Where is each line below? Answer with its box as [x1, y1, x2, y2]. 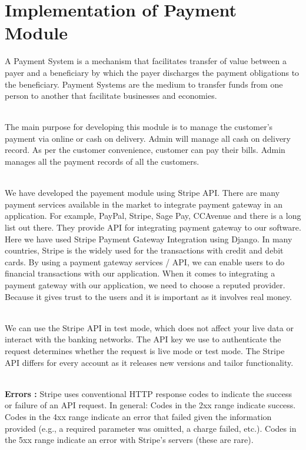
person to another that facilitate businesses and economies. [5, 89, 217, 102]
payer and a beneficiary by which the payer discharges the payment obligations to [5, 66, 300, 78]
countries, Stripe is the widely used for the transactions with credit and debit [5, 244, 284, 256]
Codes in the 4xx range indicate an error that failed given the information [5, 410, 272, 422]
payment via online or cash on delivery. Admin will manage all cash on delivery [5, 132, 291, 144]
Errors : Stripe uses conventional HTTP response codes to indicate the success [5, 387, 292, 399]
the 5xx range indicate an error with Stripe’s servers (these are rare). [5, 434, 254, 446]
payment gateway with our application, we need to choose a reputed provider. [5, 279, 285, 291]
